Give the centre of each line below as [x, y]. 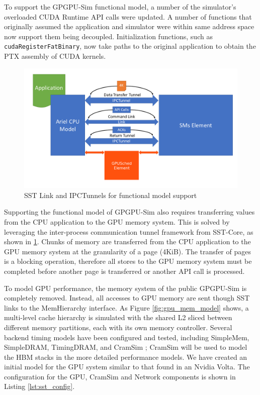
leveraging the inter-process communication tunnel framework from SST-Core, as [129, 231]
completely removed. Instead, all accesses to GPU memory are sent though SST [127, 298]
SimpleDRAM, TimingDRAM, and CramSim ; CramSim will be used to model [126, 347]
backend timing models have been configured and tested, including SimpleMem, [127, 337]
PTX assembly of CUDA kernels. [55, 56]
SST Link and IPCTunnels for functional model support [111, 195]
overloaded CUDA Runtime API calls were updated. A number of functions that [128, 16]
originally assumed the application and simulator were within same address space [129, 26]
